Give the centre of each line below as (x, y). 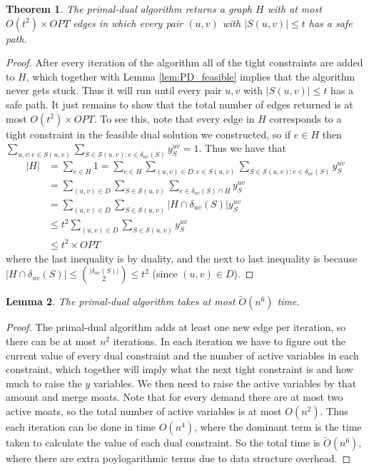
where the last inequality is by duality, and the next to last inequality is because (182, 258)
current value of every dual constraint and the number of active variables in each (182, 355)
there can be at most (51, 341)
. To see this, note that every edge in (174, 118)
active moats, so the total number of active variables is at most (144, 410)
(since (165, 274)
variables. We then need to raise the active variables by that (225, 383)
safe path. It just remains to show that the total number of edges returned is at (180, 104)
